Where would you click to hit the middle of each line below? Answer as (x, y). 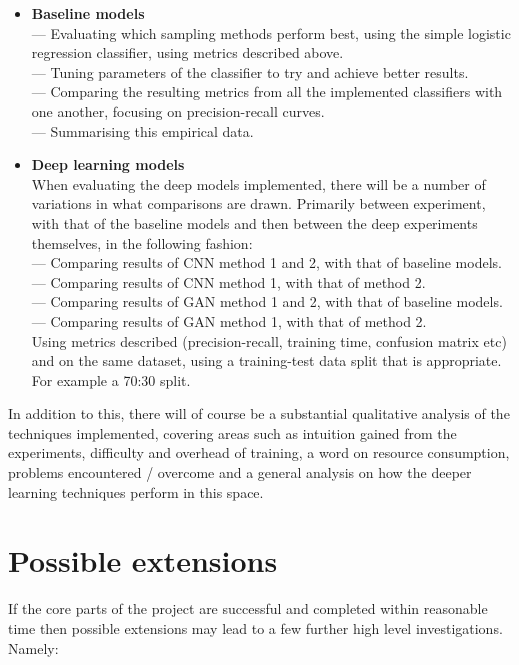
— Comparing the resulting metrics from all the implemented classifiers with (267, 91)
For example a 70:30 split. (111, 379)
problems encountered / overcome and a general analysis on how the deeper (240, 472)
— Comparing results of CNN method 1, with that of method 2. (228, 281)
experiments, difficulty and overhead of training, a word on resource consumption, (259, 452)
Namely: (33, 647)
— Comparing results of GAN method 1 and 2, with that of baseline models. (267, 301)
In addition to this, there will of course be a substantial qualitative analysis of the (259, 413)
